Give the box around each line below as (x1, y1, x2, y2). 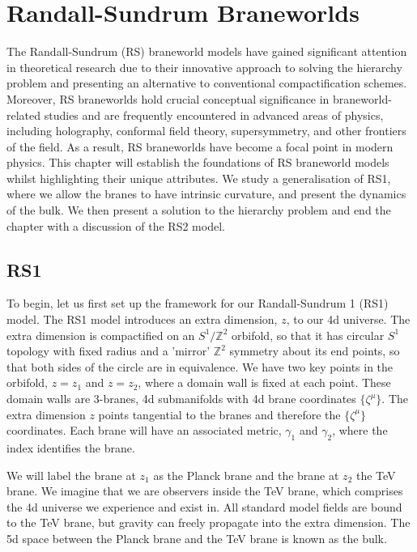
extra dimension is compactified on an (6, 326, 195, 343)
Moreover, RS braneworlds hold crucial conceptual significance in (6, 90, 330, 107)
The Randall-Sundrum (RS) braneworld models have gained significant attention (6, 43, 407, 60)
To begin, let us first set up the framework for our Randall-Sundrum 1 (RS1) (6, 295, 389, 312)
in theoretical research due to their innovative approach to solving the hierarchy (6, 58, 402, 75)
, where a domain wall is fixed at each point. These (138, 374, 391, 391)
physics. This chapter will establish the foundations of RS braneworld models (6, 154, 389, 171)
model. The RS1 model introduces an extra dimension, (6, 311, 278, 328)
